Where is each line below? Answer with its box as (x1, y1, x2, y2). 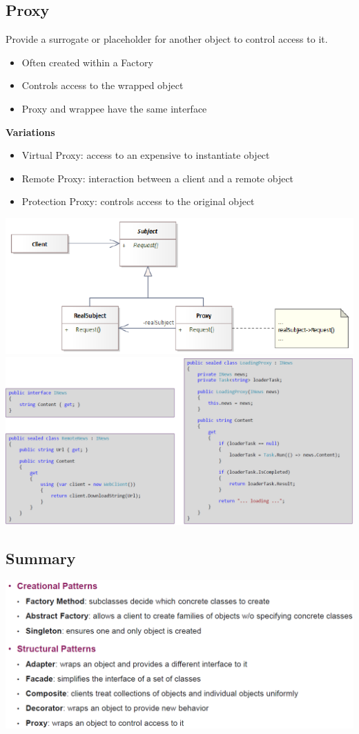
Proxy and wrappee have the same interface (21, 101, 207, 115)
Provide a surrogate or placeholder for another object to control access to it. (6, 32, 328, 46)
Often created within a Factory (21, 55, 153, 69)
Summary (6, 547, 76, 568)
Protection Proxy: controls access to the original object (21, 194, 255, 209)
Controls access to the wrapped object (21, 78, 184, 93)
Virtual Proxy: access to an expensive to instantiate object (21, 148, 270, 162)
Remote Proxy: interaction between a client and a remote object (21, 171, 294, 185)
